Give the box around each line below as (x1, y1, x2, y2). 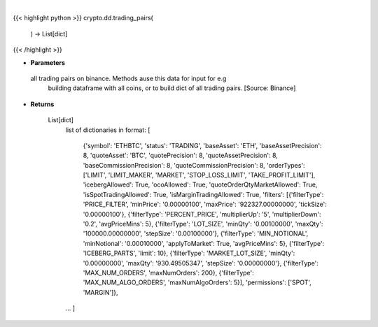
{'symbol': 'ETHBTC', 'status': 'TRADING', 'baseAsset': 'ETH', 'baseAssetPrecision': (83, 141, 322, 150)
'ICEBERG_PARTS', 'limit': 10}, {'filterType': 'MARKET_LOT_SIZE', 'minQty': (83, 249, 295, 258)
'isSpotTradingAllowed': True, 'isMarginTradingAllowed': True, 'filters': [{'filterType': (83, 190, 324, 198)
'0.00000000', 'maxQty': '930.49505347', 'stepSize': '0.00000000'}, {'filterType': (83, 259, 318, 267)
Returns (30, 100, 55, 108)
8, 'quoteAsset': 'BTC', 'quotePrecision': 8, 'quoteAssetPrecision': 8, (83, 151, 278, 160)
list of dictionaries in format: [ (65, 126, 150, 134)
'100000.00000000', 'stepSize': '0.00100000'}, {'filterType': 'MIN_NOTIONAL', (83, 229, 309, 238)
